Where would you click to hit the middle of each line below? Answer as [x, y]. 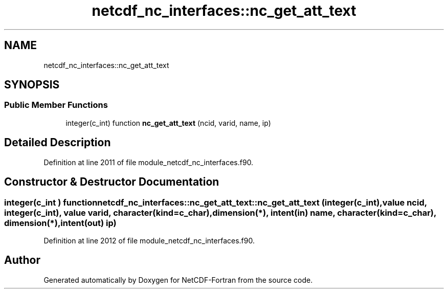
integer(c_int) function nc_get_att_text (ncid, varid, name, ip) [168, 123]
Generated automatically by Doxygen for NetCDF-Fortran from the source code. [178, 280]
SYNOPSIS [32, 85]
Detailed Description [58, 143]
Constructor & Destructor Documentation [112, 182]
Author [22, 260]
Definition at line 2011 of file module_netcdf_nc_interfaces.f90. [149, 162]
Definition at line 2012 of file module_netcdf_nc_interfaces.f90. [149, 240]
